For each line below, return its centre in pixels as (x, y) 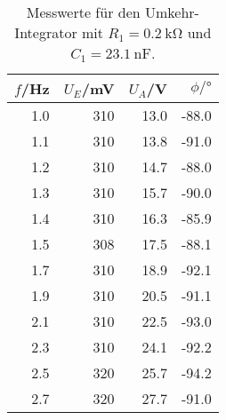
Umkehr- (172, 12)
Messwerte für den (83, 12)
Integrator (46, 32)
